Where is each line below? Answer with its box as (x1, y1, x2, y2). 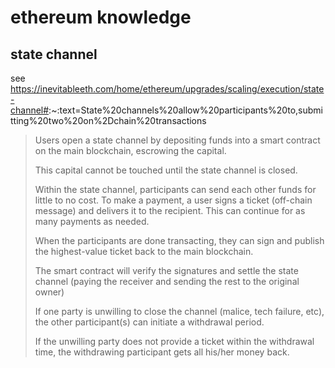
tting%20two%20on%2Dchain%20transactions (10, 115, 207, 126)
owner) (34, 286, 65, 298)
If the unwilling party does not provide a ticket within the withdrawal (34, 336, 315, 347)
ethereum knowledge (10, 6, 192, 29)
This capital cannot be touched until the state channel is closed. (34, 164, 298, 176)
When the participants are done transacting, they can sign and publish (34, 235, 325, 246)
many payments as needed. (34, 216, 150, 227)
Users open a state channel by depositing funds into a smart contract (34, 134, 321, 146)
